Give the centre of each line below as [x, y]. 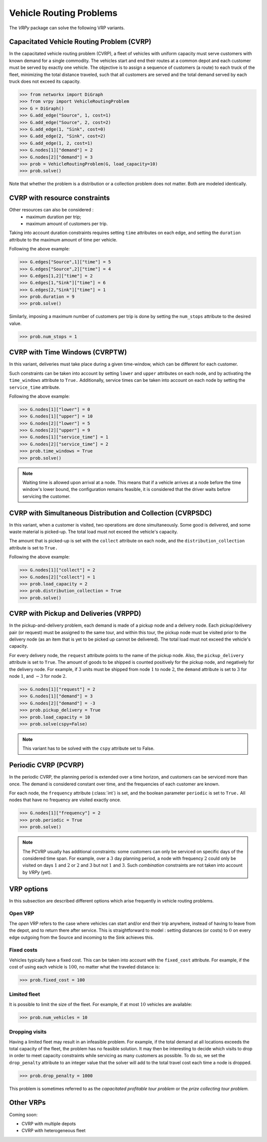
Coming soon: [23, 1114]
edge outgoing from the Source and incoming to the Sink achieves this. [82, 937]
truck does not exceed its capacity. [45, 81]
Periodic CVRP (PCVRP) [46, 765]
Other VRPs [27, 1103]
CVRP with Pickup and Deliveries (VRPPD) [75, 614]
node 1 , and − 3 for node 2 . [38, 676]
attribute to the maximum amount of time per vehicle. [63, 240]
